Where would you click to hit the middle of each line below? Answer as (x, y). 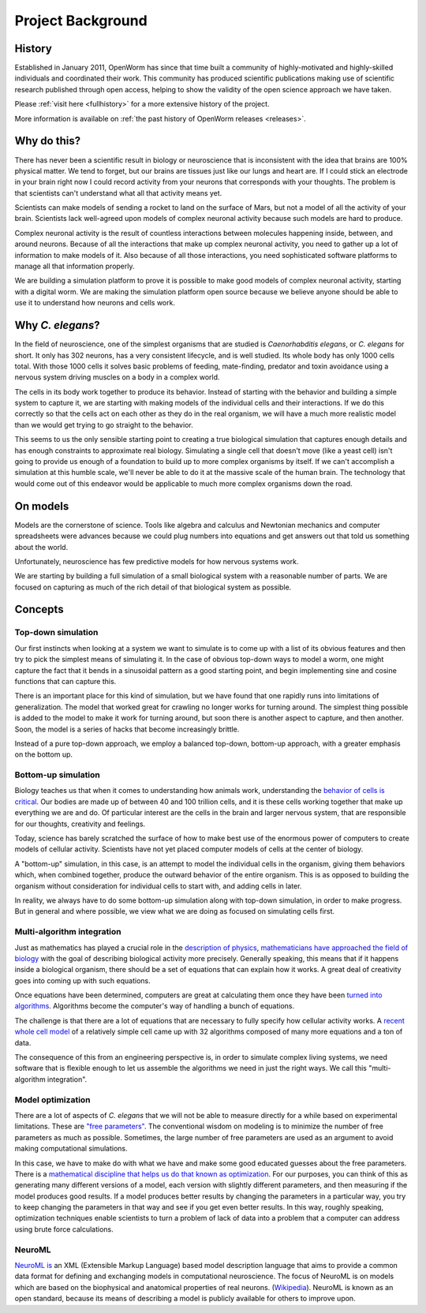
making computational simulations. (71, 1149)
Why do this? (48, 141)
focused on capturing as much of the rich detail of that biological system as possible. (153, 587)
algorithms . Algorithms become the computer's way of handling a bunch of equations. (155, 1006)
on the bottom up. (44, 754)
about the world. (41, 547)
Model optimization (52, 1099)
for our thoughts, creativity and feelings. (80, 824)
